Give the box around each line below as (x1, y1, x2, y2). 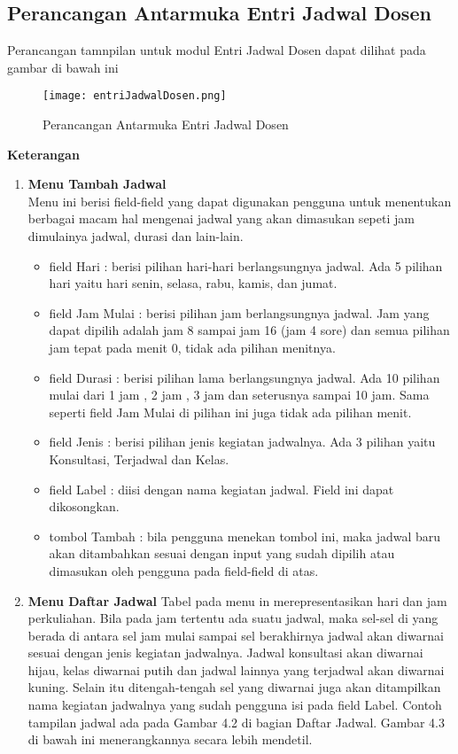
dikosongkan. (49, 497, 120, 516)
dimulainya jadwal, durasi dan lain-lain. (27, 227, 244, 245)
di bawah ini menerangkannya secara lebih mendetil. (27, 730, 313, 749)
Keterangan (7, 144, 80, 163)
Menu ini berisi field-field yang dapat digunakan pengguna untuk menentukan (27, 191, 452, 210)
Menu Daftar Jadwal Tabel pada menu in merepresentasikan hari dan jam (27, 591, 447, 610)
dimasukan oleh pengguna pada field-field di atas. (49, 561, 319, 579)
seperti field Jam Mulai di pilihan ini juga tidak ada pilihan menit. (49, 402, 412, 421)
